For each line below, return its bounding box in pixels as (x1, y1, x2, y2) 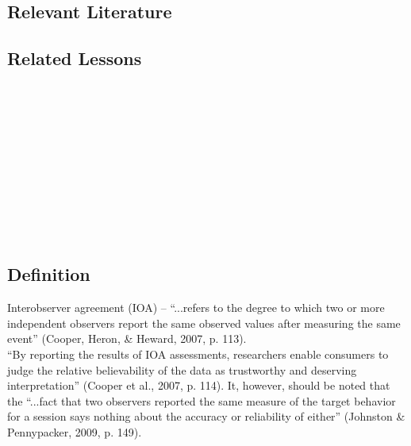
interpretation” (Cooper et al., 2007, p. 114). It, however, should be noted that (7, 377, 390, 394)
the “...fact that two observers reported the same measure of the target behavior (7, 392, 396, 409)
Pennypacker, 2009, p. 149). (7, 423, 142, 440)
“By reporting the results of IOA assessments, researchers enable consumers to (7, 345, 389, 362)
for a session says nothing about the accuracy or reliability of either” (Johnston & (7, 408, 405, 425)
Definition (7, 262, 90, 286)
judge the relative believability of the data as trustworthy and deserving (7, 361, 357, 378)
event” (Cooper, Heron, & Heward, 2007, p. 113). (7, 330, 247, 347)
